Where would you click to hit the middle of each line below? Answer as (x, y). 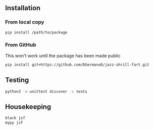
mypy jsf (14, 123)
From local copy (25, 22)
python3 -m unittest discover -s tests (46, 91)
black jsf (15, 118)
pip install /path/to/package (36, 32)
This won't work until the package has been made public (63, 56)
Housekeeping (28, 107)
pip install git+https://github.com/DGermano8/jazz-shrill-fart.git (77, 65)
